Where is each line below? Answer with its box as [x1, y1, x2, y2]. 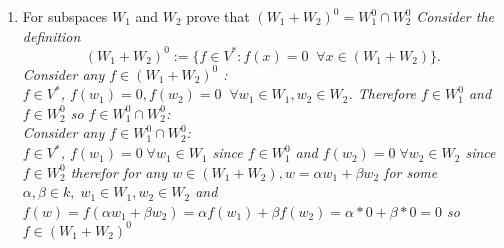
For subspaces [22, 6, 108, 26]
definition [22, 25, 81, 46]
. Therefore [348, 83, 417, 104]
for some [384, 161, 438, 182]
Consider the [416, 6, 495, 26]
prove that [186, 6, 250, 26]
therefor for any [70, 161, 168, 182]
